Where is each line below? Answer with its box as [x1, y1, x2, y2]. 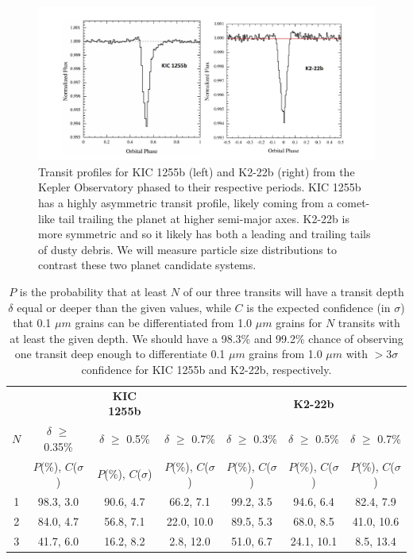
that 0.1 [13, 314, 52, 331]
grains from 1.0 [249, 345, 322, 362]
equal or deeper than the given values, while [17, 299, 231, 315]
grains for [276, 314, 322, 331]
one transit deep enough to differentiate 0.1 [14, 345, 226, 362]
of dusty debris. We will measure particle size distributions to [38, 241, 337, 257]
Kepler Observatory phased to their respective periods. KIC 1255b [38, 179, 361, 195]
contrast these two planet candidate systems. [38, 256, 257, 273]
